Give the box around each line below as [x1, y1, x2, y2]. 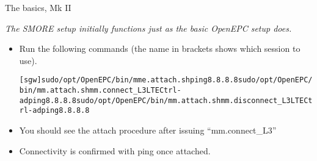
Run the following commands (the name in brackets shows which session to [19, 42, 301, 55]
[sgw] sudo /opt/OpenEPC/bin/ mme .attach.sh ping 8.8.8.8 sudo [19, 76, 256, 85]
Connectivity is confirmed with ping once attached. [19, 144, 211, 157]
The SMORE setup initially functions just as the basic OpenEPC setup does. [5, 21, 292, 34]
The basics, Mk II [5, 1, 71, 13]
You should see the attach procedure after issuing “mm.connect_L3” [19, 124, 277, 136]
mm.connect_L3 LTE [89, 86, 159, 95]
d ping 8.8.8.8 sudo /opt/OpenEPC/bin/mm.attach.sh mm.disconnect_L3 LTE [23, 96, 304, 105]
